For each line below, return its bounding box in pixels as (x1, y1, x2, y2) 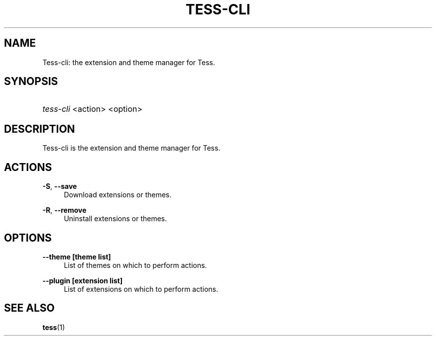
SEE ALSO (4, 302, 55, 315)
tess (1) (42, 323, 65, 332)
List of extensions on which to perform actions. (64, 284, 218, 293)
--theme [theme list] (42, 252, 111, 261)
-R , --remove (42, 206, 87, 215)
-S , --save (42, 182, 77, 191)
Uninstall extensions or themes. (64, 214, 167, 223)
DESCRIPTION (4, 122, 75, 135)
